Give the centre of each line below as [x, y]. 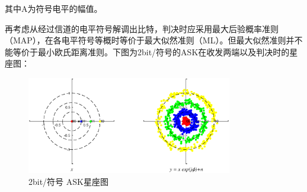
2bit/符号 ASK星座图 [68, 181]
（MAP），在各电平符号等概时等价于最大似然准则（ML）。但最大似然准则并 [150, 40]
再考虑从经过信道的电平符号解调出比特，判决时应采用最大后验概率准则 [142, 28]
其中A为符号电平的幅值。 [54, 8]
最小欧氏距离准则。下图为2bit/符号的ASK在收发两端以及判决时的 [164, 51]
